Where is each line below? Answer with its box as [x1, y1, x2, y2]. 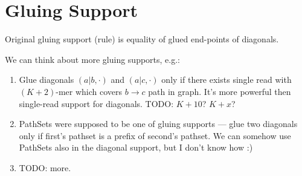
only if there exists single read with [161, 73, 292, 86]
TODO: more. [19, 161, 71, 174]
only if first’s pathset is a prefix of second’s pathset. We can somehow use [19, 129, 291, 142]
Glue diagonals [19, 73, 74, 86]
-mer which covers [56, 85, 123, 97]
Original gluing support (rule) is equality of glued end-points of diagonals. [5, 33, 279, 45]
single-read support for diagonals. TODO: [19, 97, 174, 109]
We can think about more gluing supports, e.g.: [5, 53, 180, 65]
